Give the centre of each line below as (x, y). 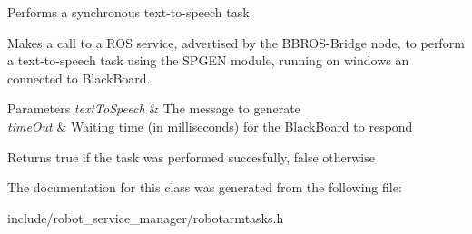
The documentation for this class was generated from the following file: (205, 187)
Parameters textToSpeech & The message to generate (154, 108)
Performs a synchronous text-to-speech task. (130, 12)
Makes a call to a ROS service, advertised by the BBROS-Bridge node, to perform (236, 42)
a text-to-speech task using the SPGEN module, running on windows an (208, 60)
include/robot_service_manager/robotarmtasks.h (146, 217)
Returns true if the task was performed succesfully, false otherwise (191, 156)
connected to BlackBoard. (79, 78)
